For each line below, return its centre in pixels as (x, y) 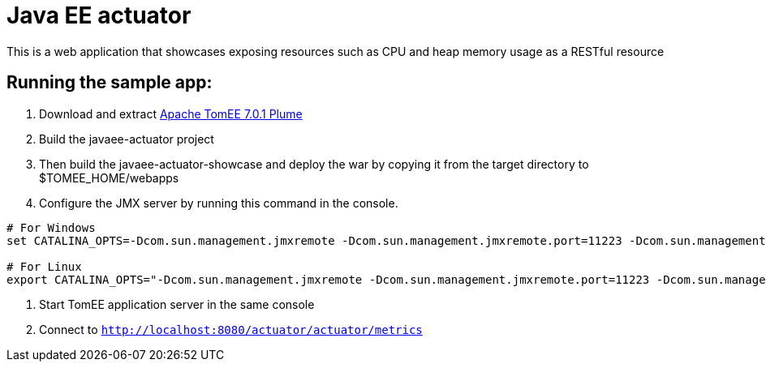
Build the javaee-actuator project (127, 139)
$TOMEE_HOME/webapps (109, 178)
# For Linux (44, 266)
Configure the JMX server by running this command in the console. (219, 203)
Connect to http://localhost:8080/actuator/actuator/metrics (231, 329)
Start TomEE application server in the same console (177, 304)
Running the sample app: (110, 83)
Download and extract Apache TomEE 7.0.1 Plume (171, 113)
